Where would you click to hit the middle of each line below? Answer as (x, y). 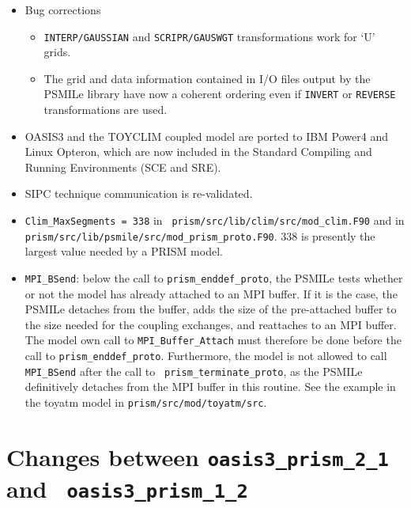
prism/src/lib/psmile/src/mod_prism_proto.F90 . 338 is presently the (200, 235)
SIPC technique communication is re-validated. (139, 193)
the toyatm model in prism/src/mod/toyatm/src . (146, 402)
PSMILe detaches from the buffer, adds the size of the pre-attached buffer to (211, 309)
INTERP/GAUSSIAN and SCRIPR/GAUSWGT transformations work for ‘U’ (209, 36)
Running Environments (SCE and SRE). (123, 167)
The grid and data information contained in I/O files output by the (207, 78)
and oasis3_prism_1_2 (127, 489)
